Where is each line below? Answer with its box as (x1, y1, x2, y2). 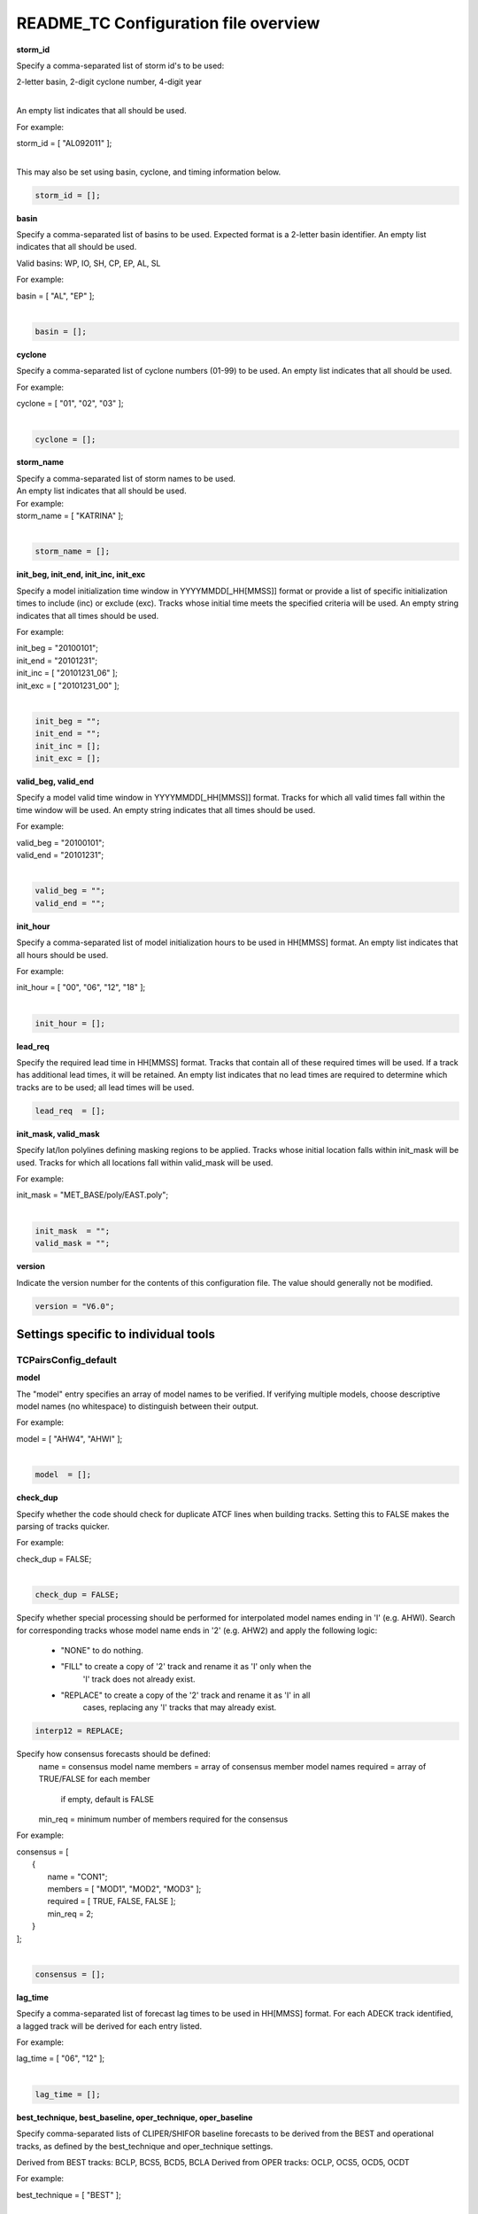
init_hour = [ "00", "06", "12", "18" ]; (16, 982, 146, 993)
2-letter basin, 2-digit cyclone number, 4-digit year (16, 76, 203, 88)
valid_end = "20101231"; (16, 850, 104, 861)
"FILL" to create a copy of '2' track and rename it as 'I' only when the (60, 1661, 312, 1672)
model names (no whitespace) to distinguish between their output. (16, 1401, 258, 1412)
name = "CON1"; (47, 1871, 108, 1882)
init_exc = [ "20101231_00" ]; (16, 680, 119, 691)
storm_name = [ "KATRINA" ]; (16, 510, 124, 522)
